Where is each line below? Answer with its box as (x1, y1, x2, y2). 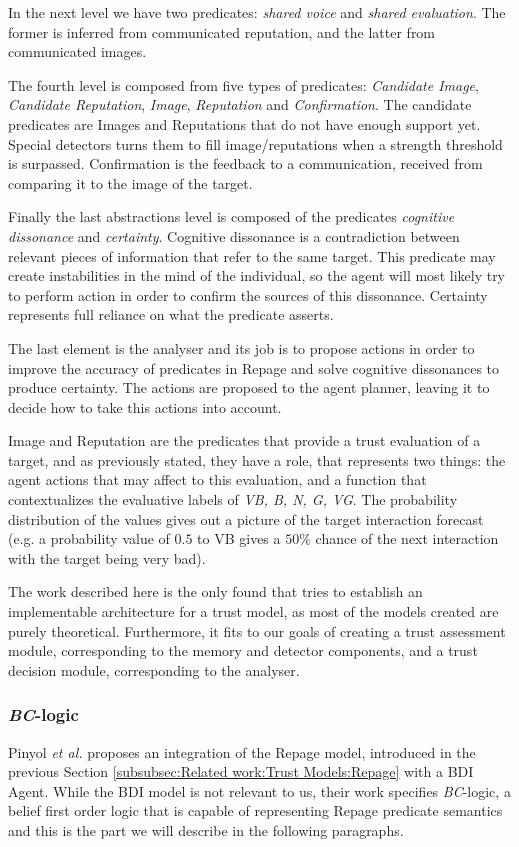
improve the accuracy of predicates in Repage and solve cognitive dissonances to (8, 357, 500, 378)
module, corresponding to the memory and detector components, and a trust (8, 640, 478, 661)
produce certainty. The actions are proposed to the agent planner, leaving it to (8, 377, 490, 398)
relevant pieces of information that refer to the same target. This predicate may (8, 245, 496, 266)
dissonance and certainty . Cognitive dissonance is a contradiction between (8, 225, 460, 246)
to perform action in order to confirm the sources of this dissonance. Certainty (8, 284, 488, 305)
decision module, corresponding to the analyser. (8, 659, 300, 680)
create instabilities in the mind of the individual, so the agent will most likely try (8, 265, 506, 286)
